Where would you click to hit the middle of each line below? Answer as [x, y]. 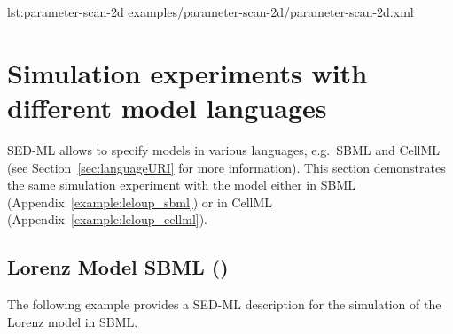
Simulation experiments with [187, 72]
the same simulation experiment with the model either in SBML [181, 185]
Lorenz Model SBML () [118, 267]
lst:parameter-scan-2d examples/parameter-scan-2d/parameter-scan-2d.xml [211, 12]
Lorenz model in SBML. [73, 321]
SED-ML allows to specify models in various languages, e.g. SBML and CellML [224, 149]
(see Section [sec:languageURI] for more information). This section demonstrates [226, 167]
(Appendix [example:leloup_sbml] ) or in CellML [140, 202]
